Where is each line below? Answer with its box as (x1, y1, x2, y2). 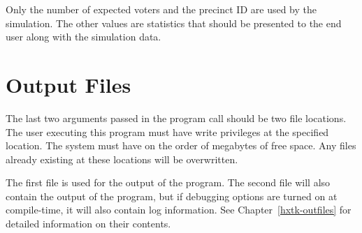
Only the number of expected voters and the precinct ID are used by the (6, 2, 317, 16)
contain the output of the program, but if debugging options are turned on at (6, 188, 338, 203)
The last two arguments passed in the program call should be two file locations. (6, 110, 347, 125)
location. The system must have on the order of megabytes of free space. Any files (6, 138, 356, 153)
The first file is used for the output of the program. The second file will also (6, 175, 331, 190)
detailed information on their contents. (6, 216, 171, 231)
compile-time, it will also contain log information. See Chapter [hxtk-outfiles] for (6, 202, 352, 217)
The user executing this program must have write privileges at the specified (6, 124, 329, 139)
